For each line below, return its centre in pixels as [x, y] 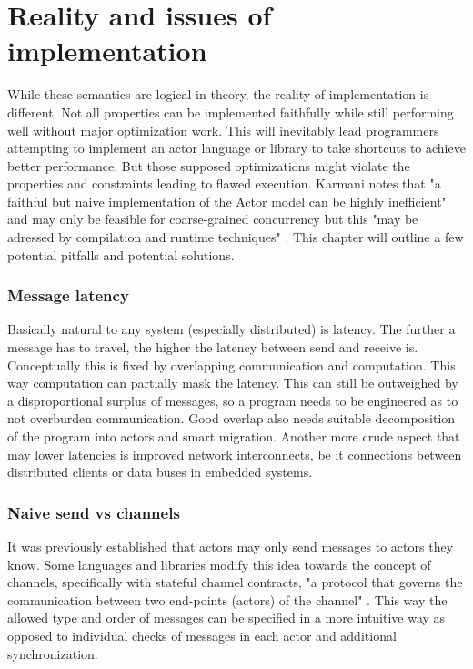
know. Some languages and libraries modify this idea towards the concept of [219, 564]
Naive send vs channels [94, 512]
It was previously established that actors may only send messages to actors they [231, 547]
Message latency [68, 295]
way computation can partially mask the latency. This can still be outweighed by [233, 383]
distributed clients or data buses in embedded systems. [160, 472]
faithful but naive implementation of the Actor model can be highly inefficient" [227, 201]
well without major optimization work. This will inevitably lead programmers [223, 130]
